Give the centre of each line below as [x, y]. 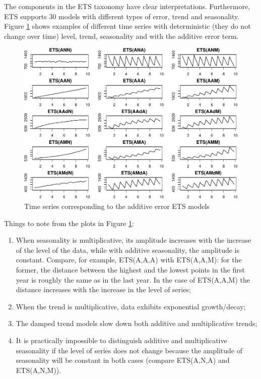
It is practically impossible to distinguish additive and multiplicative [121, 340]
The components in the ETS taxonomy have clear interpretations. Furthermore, [127, 6]
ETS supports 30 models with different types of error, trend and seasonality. [122, 16]
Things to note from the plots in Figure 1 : [69, 223]
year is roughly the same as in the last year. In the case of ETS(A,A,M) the [133, 279]
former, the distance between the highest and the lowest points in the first [130, 269]
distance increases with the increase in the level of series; [103, 289]
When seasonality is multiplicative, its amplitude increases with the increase [134, 240]
